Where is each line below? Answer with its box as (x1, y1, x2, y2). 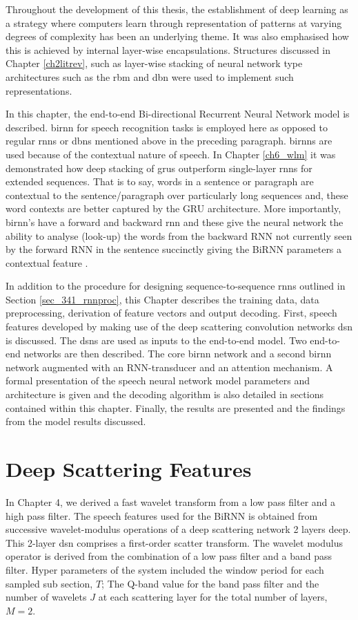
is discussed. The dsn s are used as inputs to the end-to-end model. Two (6, 332, 307, 347)
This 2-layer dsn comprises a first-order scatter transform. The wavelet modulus (6, 535, 343, 549)
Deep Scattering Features (6, 455, 252, 482)
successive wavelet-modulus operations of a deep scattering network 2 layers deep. (6, 522, 351, 536)
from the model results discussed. (6, 414, 146, 429)
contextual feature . (6, 255, 88, 270)
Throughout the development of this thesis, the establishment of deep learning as (6, 2, 348, 16)
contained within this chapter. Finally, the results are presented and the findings (6, 400, 346, 415)
